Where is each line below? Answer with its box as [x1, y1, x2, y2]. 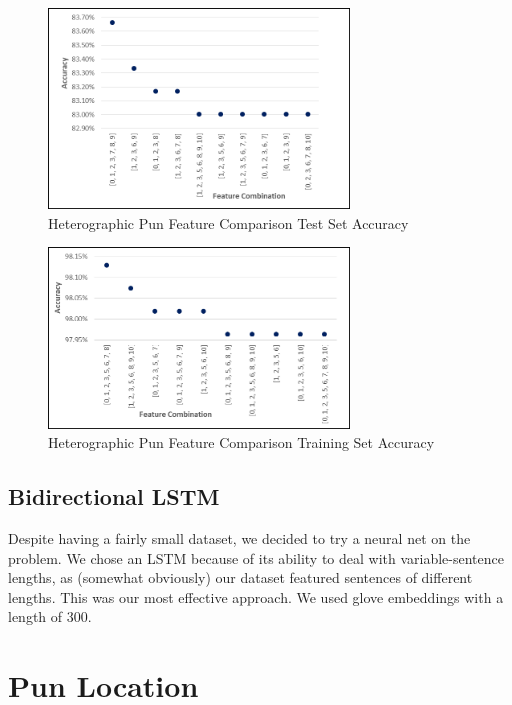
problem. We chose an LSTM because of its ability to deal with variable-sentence [8, 547, 504, 568]
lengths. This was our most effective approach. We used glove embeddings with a [8, 586, 504, 607]
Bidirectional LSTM [8, 481, 220, 512]
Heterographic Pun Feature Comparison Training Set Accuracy [48, 432, 435, 453]
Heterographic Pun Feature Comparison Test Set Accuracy [48, 212, 409, 233]
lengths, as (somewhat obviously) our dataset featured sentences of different [8, 567, 473, 588]
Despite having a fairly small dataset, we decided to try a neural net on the [8, 527, 471, 548]
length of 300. [8, 606, 92, 627]
